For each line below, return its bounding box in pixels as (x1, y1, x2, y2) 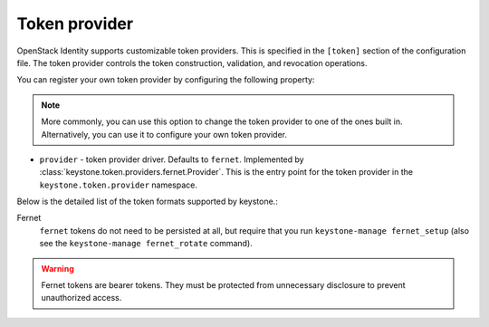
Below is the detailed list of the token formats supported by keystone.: (16, 196, 278, 207)
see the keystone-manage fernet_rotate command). (39, 238, 253, 249)
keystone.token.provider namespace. (39, 179, 198, 190)
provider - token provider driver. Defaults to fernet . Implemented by (39, 154, 304, 165)
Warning (41, 263, 74, 274)
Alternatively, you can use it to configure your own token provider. (41, 129, 288, 139)
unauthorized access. (41, 293, 122, 303)
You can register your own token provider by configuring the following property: (16, 74, 315, 85)
